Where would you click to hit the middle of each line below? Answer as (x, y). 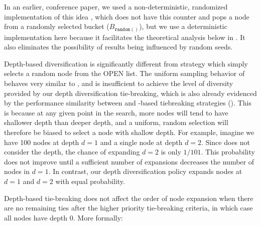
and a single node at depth (141, 142)
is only (171, 152)
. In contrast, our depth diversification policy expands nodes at (145, 171)
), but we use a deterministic (183, 26)
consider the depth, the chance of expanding (72, 152)
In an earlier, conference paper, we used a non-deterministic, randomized (116, 6)
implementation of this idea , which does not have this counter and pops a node (127, 16)
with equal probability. (90, 181)
